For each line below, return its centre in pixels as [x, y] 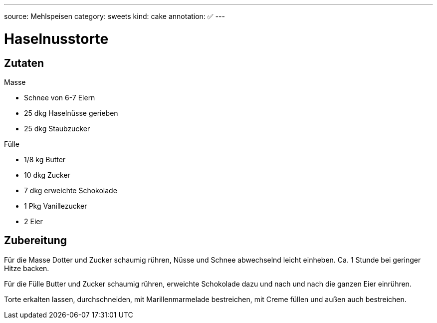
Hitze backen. [27, 268]
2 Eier [33, 221]
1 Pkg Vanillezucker [56, 206]
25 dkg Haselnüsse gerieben [71, 113]
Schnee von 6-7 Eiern [60, 97]
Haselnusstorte [56, 39]
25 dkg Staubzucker [57, 128]
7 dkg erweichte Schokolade [71, 190]
